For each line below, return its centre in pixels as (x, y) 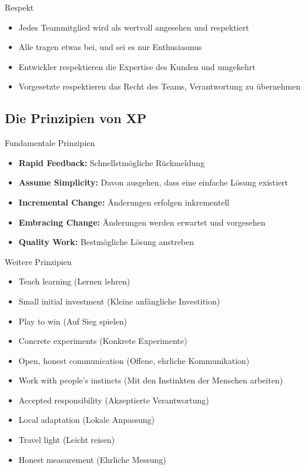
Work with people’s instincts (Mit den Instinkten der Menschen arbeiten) (151, 380)
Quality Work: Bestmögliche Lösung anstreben (106, 242)
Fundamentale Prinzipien (50, 143)
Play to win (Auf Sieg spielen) (73, 321)
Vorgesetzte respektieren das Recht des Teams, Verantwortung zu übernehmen (160, 86)
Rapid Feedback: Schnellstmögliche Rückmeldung (112, 162)
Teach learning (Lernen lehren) (74, 281)
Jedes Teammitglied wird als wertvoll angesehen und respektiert (134, 27)
